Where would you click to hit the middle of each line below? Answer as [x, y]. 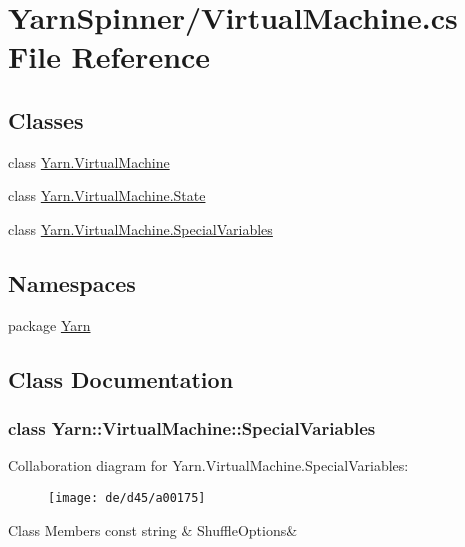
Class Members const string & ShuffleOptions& [153, 529]
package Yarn [49, 324]
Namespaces [72, 282]
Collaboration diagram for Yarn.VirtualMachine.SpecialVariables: [208, 465]
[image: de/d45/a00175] [127, 497]
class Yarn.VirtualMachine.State [107, 195]
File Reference [109, 56]
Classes [46, 119]
